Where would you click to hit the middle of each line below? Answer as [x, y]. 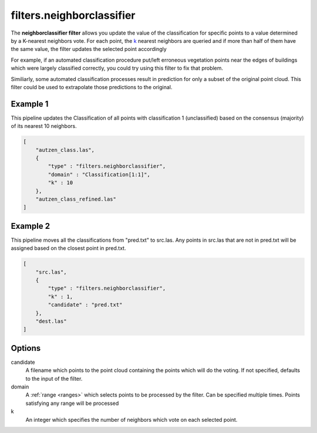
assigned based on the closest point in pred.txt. [68, 248]
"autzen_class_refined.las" [76, 199]
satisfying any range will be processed [72, 403]
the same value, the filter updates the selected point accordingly [89, 49]
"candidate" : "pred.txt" [85, 305]
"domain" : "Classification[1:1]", [99, 174]
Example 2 [30, 226]
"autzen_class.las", [65, 150]
